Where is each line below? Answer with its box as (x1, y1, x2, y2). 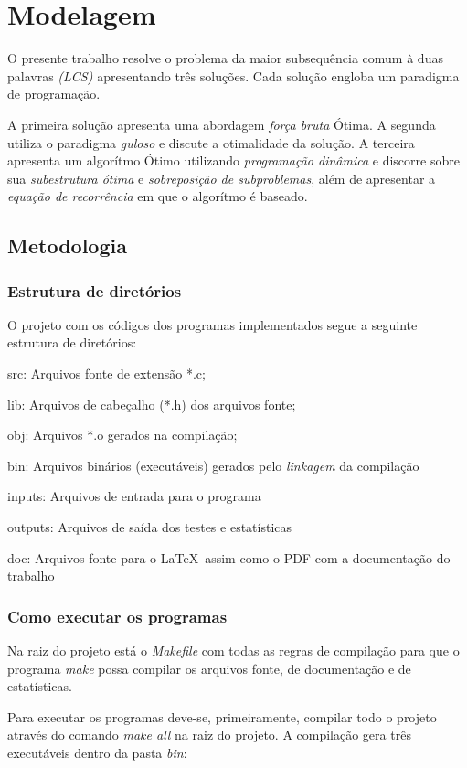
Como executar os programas (7, 604, 228, 627)
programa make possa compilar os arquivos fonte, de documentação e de (7, 658, 411, 677)
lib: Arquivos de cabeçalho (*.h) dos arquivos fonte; (7, 394, 296, 413)
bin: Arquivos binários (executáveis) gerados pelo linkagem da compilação (7, 455, 419, 475)
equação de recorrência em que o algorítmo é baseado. (7, 187, 308, 206)
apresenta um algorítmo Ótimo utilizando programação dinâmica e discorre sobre (7, 151, 460, 170)
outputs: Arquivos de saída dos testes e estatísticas (7, 517, 292, 537)
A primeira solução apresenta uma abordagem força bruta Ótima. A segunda (7, 114, 436, 133)
